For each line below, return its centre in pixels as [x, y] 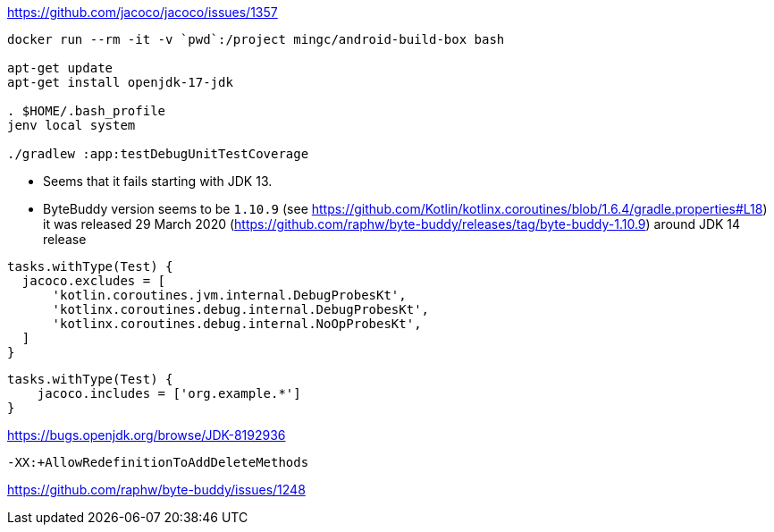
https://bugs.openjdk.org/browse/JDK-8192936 [147, 435]
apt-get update [60, 68]
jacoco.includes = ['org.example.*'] [169, 393]
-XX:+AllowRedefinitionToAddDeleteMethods [158, 462]
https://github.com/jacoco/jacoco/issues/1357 [143, 12]
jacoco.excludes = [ [94, 281]
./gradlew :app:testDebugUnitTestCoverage [158, 154]
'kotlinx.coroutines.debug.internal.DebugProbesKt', [241, 309]
